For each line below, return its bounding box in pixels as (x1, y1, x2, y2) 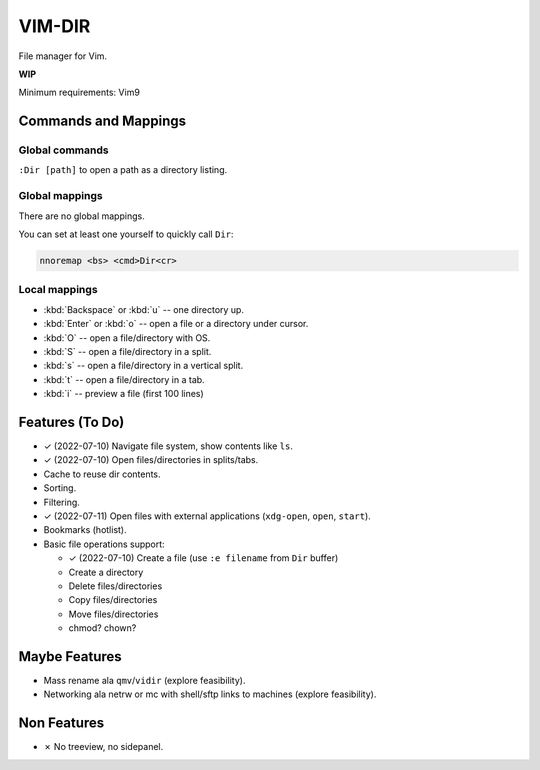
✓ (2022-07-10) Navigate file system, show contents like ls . (43, 440, 294, 452)
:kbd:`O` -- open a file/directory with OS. (43, 331, 211, 344)
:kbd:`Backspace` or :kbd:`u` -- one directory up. (43, 303, 245, 315)
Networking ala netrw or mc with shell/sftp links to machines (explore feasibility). (43, 688, 377, 700)
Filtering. (43, 496, 80, 508)
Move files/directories (68, 608, 159, 620)
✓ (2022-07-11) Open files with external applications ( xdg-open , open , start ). (43, 510, 372, 522)
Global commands (18, 143, 109, 157)
